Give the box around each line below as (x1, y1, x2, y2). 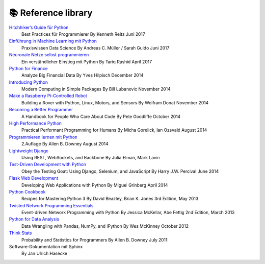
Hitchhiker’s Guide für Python (9, 24, 69, 30)
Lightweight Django (9, 147, 49, 154)
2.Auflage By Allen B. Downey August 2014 (21, 141, 109, 147)
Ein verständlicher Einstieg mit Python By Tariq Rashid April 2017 (21, 59, 152, 65)
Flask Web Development (9, 175, 58, 181)
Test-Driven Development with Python (9, 162, 86, 168)
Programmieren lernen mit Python (9, 134, 78, 140)
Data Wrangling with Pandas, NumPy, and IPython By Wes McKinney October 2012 (21, 223, 189, 229)
